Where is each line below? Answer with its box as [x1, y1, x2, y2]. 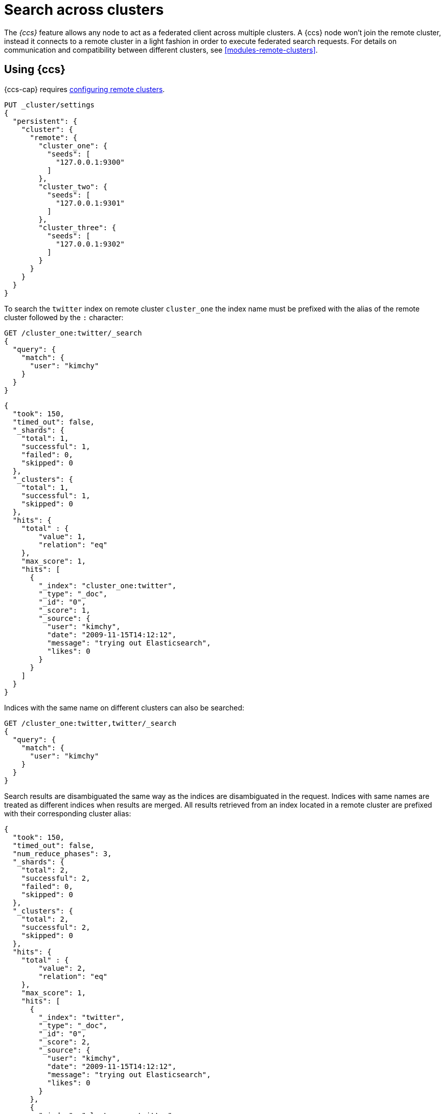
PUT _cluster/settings [4, 100, 95, 109]
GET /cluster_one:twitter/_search [4, 328, 142, 337]
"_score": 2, [38, 1037, 90, 1046]
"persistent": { [12, 117, 78, 125]
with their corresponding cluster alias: [4, 809, 131, 818]
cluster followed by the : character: [4, 313, 124, 322]
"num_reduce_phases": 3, [12, 849, 112, 858]
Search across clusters [4, 1, 164, 18]
